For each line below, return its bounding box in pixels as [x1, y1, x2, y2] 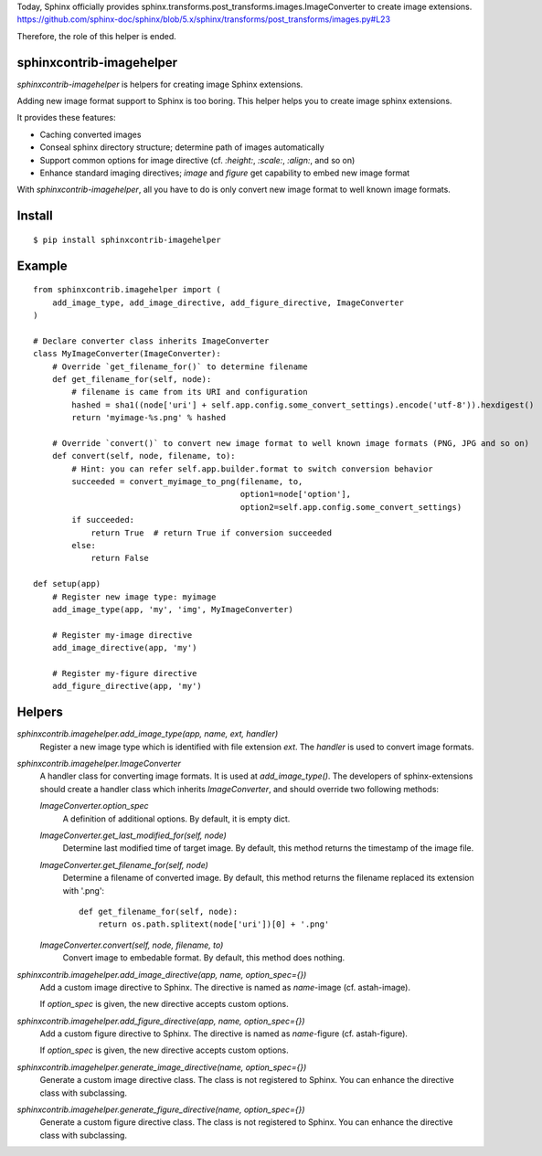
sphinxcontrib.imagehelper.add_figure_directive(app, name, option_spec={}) [16, 1015, 305, 1026]
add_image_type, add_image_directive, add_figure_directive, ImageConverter [51, 297, 405, 308]
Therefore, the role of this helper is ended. [16, 30, 177, 41]
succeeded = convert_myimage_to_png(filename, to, [71, 476, 303, 487]
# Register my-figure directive [51, 668, 197, 678]
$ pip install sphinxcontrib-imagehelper [33, 234, 221, 245]
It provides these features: [16, 112, 116, 123]
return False [90, 553, 150, 564]
